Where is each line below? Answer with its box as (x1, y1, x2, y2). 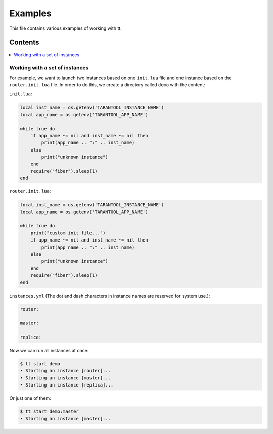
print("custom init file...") (30, 230, 106, 236)
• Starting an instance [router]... (20, 368, 111, 374)
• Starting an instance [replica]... (20, 382, 114, 388)
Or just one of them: (9, 395, 52, 401)
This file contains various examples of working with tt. (9, 25, 122, 31)
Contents (9, 38, 39, 47)
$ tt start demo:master (20, 409, 79, 414)
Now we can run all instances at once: (9, 348, 89, 354)
